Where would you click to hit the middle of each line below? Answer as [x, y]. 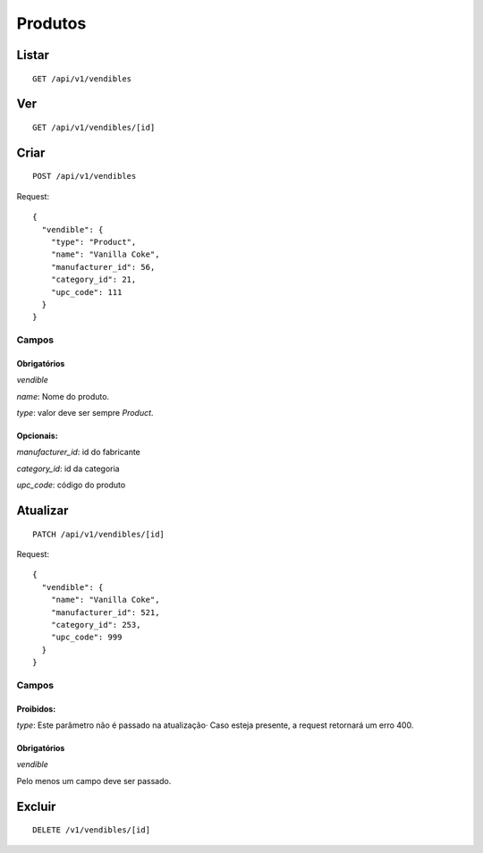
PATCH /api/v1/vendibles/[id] [99, 534]
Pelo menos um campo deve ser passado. [94, 781]
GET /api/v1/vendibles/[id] [94, 127]
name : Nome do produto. [63, 396]
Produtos [51, 23]
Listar [33, 55]
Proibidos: [36, 709]
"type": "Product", [93, 242]
